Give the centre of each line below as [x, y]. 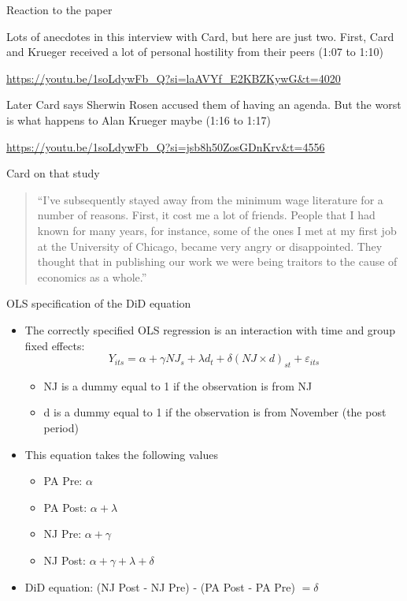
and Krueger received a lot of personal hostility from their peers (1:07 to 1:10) [195, 52]
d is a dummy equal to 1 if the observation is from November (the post [215, 412]
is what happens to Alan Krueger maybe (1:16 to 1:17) [139, 119]
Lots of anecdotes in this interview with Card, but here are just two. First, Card [200, 36]
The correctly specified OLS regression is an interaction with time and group [210, 329]
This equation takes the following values [122, 454]
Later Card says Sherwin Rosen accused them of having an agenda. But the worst [204, 105]
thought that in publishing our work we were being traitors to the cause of [217, 261]
